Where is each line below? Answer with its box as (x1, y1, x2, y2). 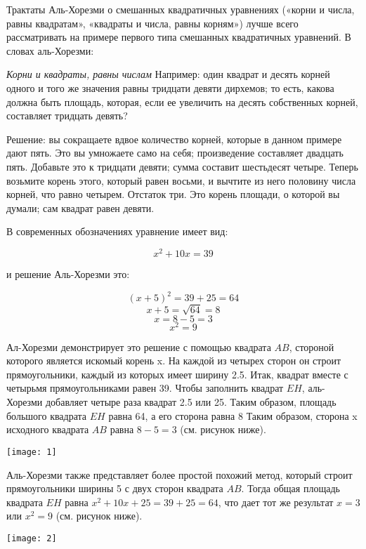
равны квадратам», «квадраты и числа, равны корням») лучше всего (6, 15, 299, 30)
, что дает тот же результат (218, 494, 334, 509)
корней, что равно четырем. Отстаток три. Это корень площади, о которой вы (6, 187, 340, 201)
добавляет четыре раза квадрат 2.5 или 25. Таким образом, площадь (45, 395, 336, 409)
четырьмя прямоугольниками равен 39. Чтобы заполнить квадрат (6, 381, 284, 395)
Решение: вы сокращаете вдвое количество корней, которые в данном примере (6, 131, 342, 146)
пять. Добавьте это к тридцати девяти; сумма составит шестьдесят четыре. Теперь (6, 159, 358, 173)
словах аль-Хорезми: (6, 43, 94, 58)
